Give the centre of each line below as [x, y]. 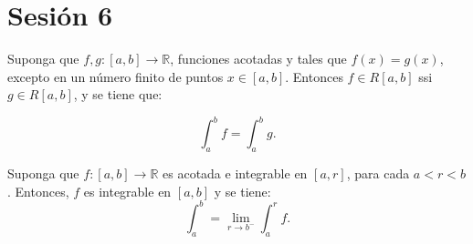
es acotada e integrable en [235, 173]
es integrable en [127, 191]
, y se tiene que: [118, 94]
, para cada [378, 173]
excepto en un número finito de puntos [116, 76]
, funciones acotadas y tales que [258, 59]
